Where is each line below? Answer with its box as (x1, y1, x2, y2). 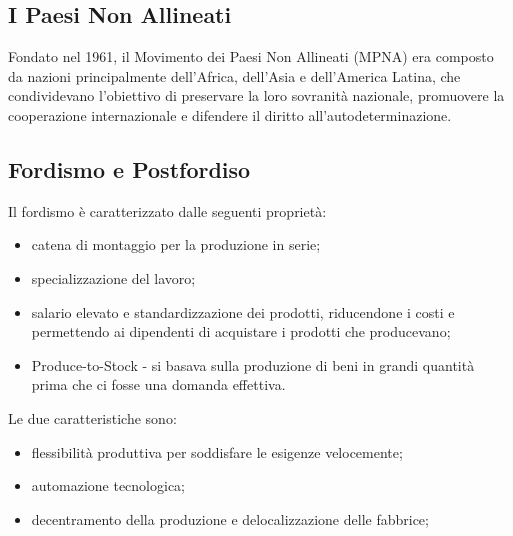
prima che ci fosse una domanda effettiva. (31, 374, 286, 395)
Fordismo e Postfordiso (8, 153, 251, 184)
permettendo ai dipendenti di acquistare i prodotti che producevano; (31, 321, 451, 342)
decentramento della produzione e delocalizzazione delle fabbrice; (31, 508, 429, 529)
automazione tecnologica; (31, 475, 186, 496)
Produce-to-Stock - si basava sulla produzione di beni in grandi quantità (31, 354, 475, 375)
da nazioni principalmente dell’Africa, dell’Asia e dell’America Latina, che (8, 65, 461, 86)
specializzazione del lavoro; (31, 267, 196, 288)
